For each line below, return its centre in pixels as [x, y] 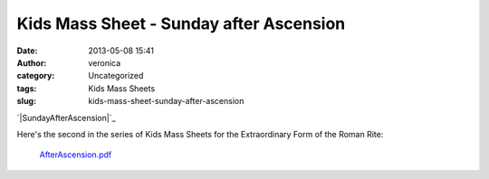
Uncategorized [116, 76]
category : [36, 76]
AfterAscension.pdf [76, 155]
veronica [105, 62]
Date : [27, 51]
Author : [32, 62]
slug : [26, 101]
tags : [27, 88]
